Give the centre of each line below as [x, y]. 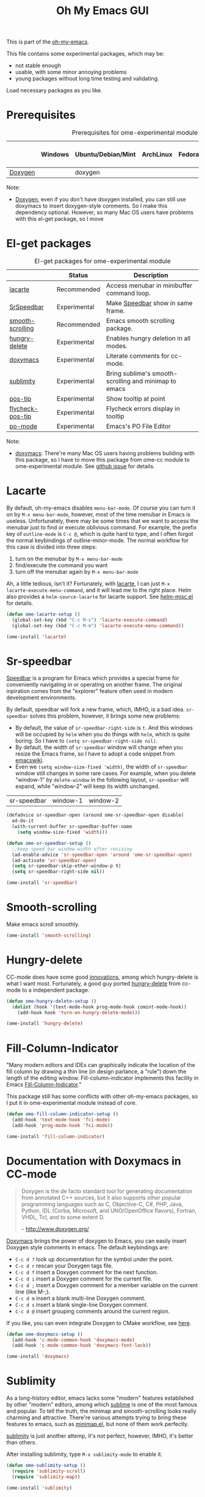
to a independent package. [56, 990]
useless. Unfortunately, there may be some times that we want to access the [103, 521]
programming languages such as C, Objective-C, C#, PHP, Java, [102, 1204]
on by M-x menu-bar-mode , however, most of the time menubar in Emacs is [99, 514]
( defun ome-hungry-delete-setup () [52, 1001]
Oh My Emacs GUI [103, 11]
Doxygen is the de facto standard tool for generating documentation [107, 1191]
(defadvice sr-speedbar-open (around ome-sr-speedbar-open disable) [95, 815]
